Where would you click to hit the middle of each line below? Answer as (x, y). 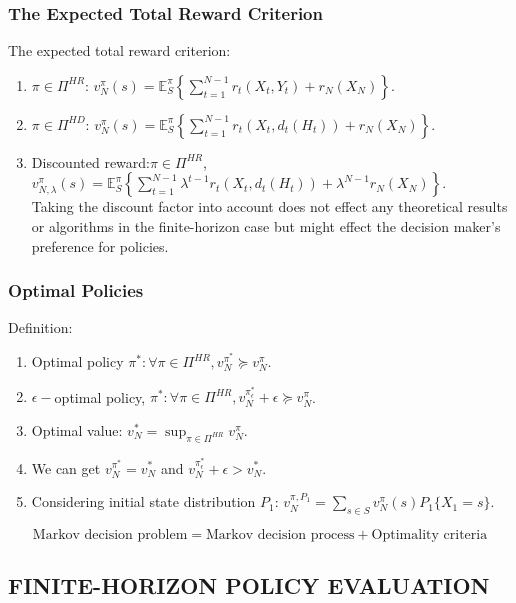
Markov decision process (280, 534)
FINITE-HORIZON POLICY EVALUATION (249, 585)
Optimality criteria (429, 534)
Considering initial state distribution (143, 501)
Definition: (40, 327)
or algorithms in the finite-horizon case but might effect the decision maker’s (266, 226)
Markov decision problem (110, 534)
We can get (66, 467)
